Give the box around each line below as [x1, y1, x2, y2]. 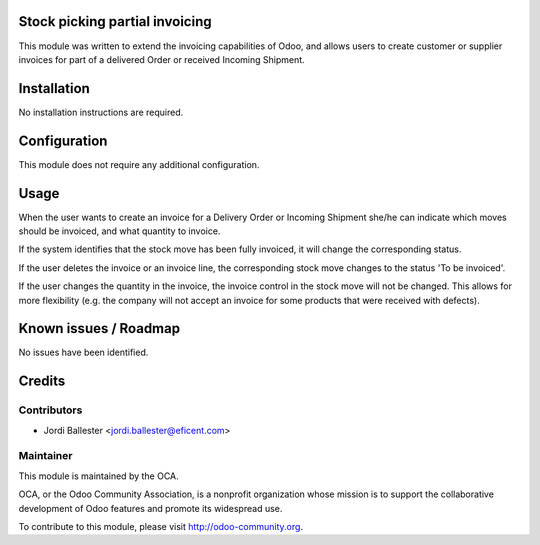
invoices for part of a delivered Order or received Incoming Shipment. [18, 53, 305, 65]
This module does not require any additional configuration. [18, 158, 260, 170]
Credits [18, 373, 66, 390]
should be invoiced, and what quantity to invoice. [18, 225, 221, 237]
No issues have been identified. [18, 346, 149, 359]
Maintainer [18, 449, 73, 463]
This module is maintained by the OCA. [18, 470, 179, 482]
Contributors [18, 403, 83, 417]
